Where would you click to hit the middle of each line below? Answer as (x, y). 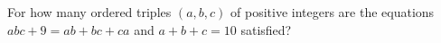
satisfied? (266, 29)
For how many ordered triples (89, 12)
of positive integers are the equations (333, 12)
